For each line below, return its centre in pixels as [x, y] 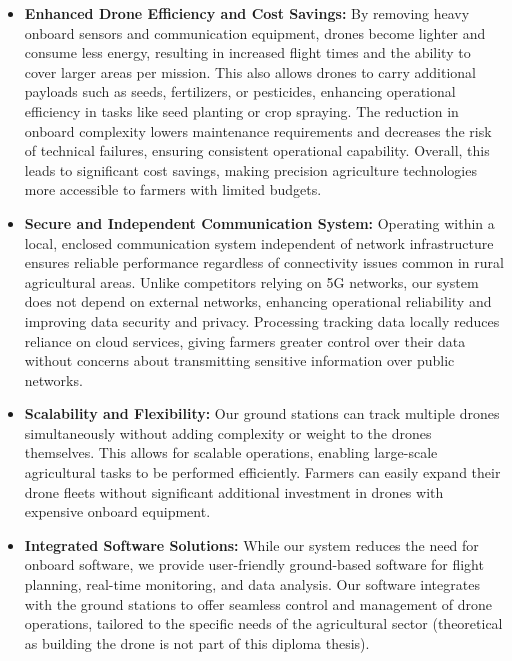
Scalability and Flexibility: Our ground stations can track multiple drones [262, 413]
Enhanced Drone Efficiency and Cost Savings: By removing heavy [247, 13]
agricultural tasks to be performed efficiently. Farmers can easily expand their [262, 472]
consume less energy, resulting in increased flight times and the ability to [247, 52]
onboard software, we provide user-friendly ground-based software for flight [254, 564]
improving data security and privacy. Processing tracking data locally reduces [262, 320]
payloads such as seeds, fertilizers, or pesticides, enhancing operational [240, 91]
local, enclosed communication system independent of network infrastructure [259, 242]
